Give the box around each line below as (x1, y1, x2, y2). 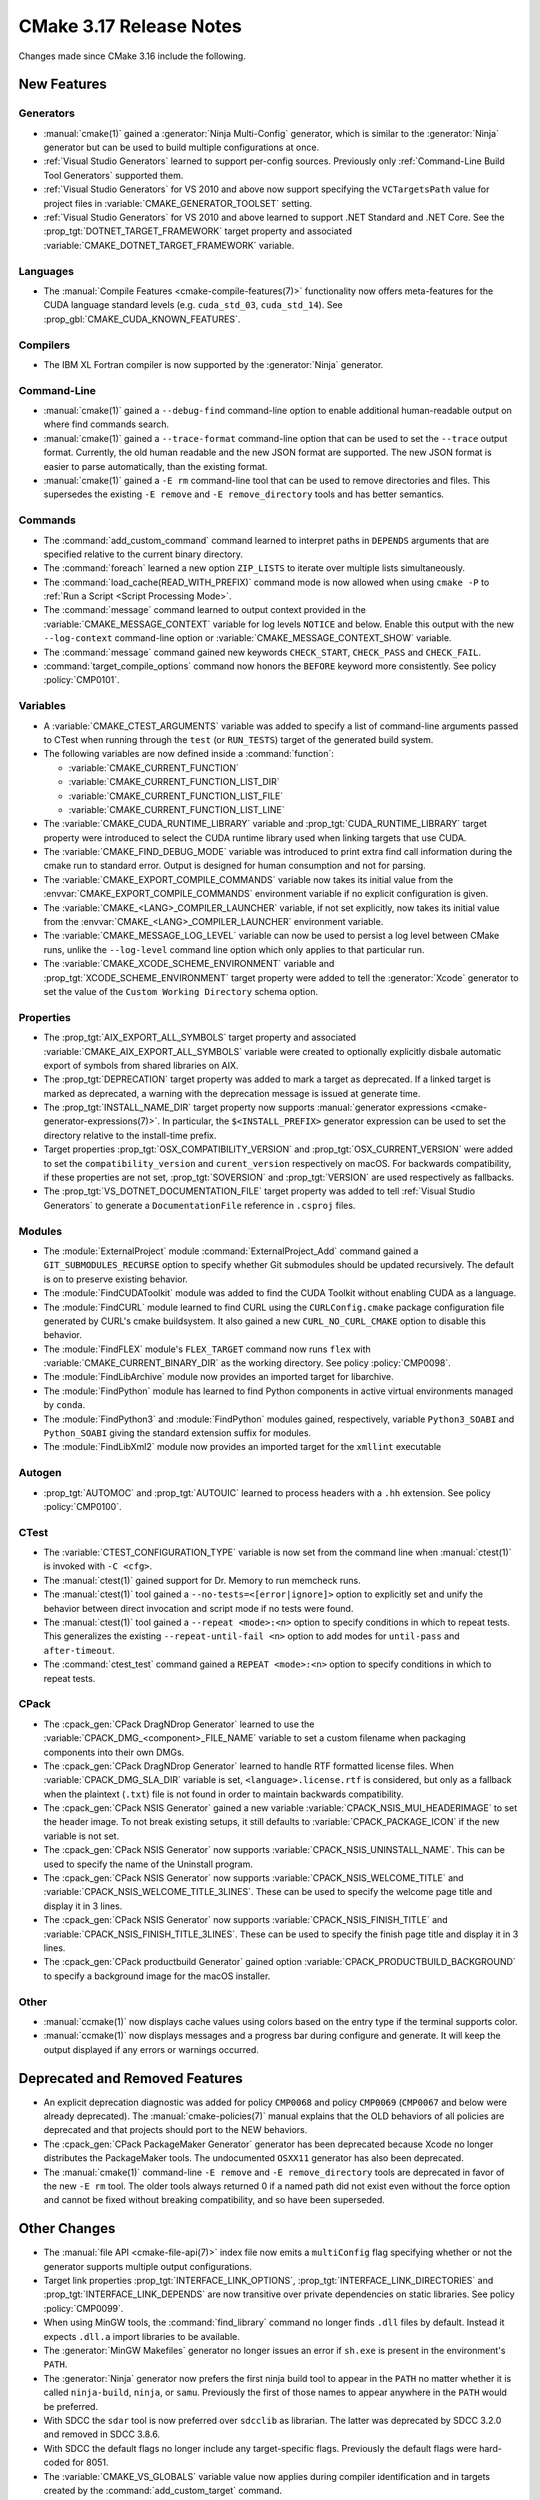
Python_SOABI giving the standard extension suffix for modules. (43, 1427, 312, 1439)
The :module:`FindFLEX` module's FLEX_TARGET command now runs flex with (43, 1343, 372, 1355)
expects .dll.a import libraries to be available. (43, 2330, 240, 2342)
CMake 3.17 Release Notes (18, 15, 242, 37)
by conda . (43, 1399, 86, 1411)
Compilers (18, 338, 70, 352)
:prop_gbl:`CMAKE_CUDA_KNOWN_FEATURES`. (43, 313, 241, 325)
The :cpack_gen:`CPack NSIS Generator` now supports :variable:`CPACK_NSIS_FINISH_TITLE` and (43, 1914, 449, 1926)
